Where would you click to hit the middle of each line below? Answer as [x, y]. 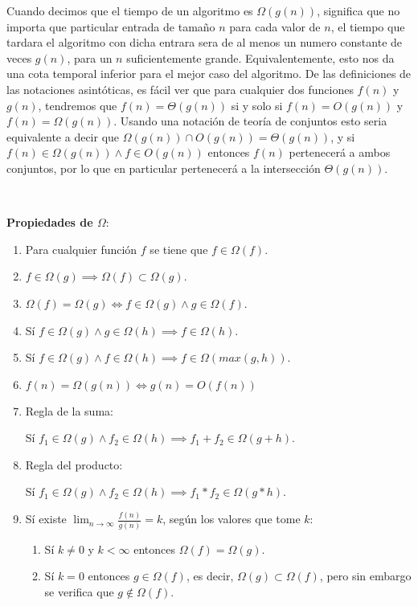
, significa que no [359, 10]
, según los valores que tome [232, 519]
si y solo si [257, 105]
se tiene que [179, 249]
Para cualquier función [81, 249]
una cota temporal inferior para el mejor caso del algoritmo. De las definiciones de [209, 74]
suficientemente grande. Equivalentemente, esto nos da [260, 57]
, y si [343, 136]
